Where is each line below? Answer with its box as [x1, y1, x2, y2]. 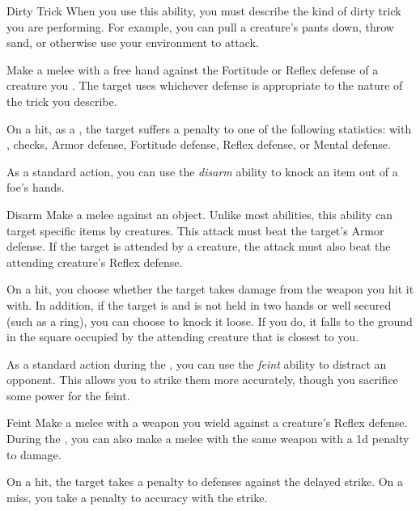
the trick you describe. [6, 92, 117, 109]
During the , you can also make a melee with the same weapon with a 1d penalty [6, 430, 409, 447]
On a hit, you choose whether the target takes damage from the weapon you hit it [6, 281, 414, 298]
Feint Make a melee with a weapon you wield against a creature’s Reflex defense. [6, 414, 408, 431]
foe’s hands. [6, 179, 65, 196]
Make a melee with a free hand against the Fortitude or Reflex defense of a [6, 61, 379, 78]
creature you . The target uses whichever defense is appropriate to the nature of [6, 77, 403, 94]
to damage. [6, 446, 62, 462]
